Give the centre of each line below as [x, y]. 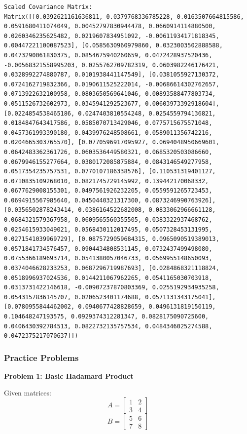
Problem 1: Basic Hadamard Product [69, 376]
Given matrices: [28, 392]
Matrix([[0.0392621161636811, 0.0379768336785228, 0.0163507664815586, [124, 17]
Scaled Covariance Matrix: [48, 7]
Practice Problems [41, 357]
